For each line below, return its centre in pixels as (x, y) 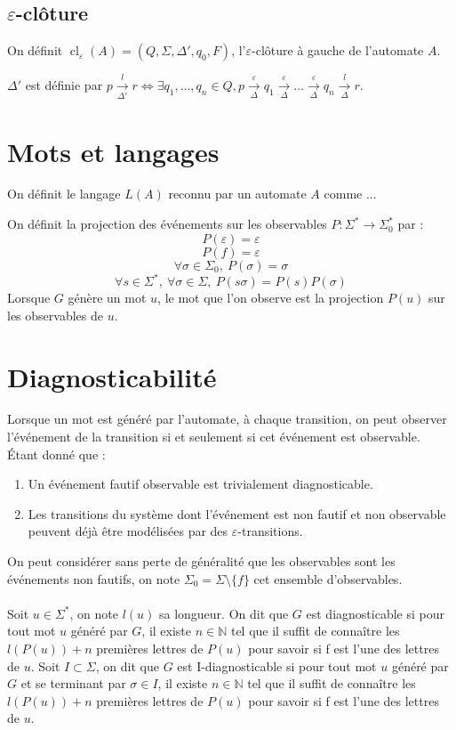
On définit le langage (64, 194)
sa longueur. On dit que (224, 613)
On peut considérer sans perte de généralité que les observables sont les (201, 561)
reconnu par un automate (237, 194)
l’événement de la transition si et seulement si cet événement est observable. (214, 437)
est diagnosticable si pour (375, 613)
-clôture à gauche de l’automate (338, 50)
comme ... (350, 194)
